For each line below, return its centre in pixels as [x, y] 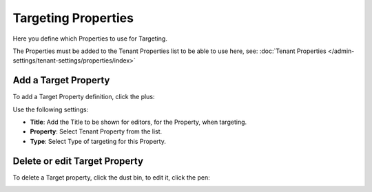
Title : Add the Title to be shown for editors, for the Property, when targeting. [138, 122]
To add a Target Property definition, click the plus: [84, 97]
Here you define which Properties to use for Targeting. [90, 39]
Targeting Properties [73, 18]
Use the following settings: [51, 109]
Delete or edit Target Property [78, 161]
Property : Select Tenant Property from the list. [96, 131]
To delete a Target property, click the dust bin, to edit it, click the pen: [111, 177]
